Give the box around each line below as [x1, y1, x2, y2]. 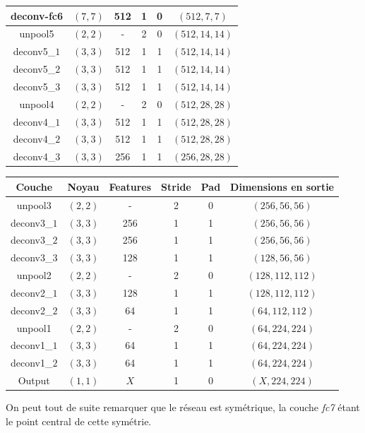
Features [109, 179, 152, 194]
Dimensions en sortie [230, 179, 334, 194]
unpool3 [16, 197, 52, 212]
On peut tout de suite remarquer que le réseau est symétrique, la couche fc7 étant [6, 400, 360, 415]
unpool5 [19, 26, 54, 41]
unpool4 [19, 96, 54, 111]
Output [18, 373, 50, 388]
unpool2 [16, 268, 52, 283]
